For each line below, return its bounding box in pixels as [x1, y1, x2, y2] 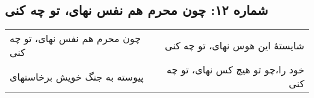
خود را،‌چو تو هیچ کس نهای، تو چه [167, 63, 304, 77]
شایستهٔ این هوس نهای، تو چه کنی [164, 38, 304, 52]
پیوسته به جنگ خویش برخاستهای [10, 69, 144, 84]
